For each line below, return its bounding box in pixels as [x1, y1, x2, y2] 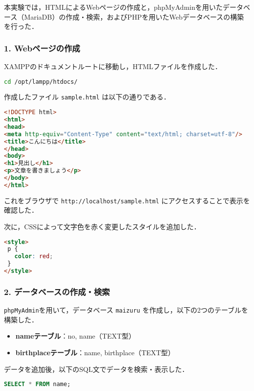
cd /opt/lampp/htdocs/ [4, 78, 78, 85]
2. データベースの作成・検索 [4, 285, 110, 297]
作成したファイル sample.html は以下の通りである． [4, 92, 170, 102]
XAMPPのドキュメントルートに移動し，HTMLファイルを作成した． [4, 61, 222, 71]
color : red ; [14, 253, 53, 260]
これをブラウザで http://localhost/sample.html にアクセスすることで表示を [4, 195, 250, 205]
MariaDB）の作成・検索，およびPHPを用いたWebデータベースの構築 [24, 11, 244, 22]
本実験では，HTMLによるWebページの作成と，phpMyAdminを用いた [4, 2, 223, 12]
